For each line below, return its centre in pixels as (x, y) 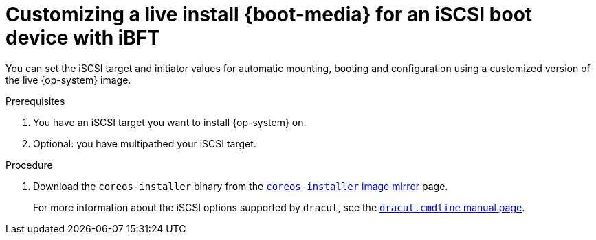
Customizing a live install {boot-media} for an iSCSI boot (269, 14)
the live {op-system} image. (68, 80)
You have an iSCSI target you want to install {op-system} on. (170, 122)
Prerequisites (35, 101)
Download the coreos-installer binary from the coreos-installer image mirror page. (241, 186)
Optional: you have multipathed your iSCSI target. (145, 143)
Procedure (29, 165)
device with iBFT (83, 38)
